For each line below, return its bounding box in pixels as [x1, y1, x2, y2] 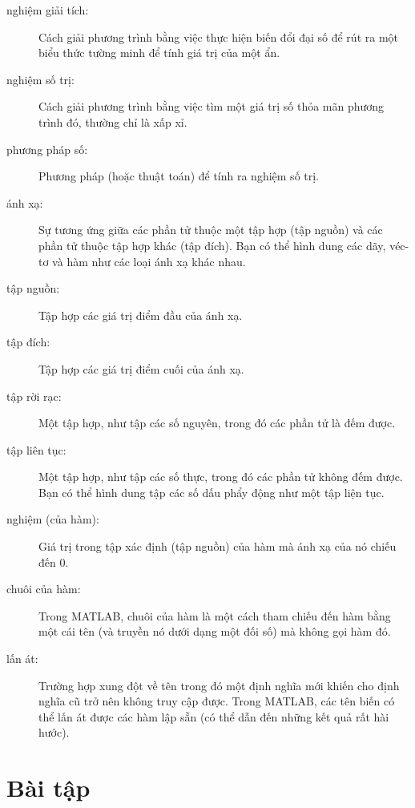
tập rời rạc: [6, 387, 62, 404]
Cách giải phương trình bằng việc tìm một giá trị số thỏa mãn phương [38, 98, 385, 115]
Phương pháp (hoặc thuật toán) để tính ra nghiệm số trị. [38, 168, 320, 184]
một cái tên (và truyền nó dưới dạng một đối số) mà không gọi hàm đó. [38, 623, 391, 640]
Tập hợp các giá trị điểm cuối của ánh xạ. [38, 360, 244, 377]
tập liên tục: [6, 441, 66, 458]
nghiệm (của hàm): [6, 511, 99, 527]
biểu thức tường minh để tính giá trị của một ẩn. [38, 44, 280, 61]
